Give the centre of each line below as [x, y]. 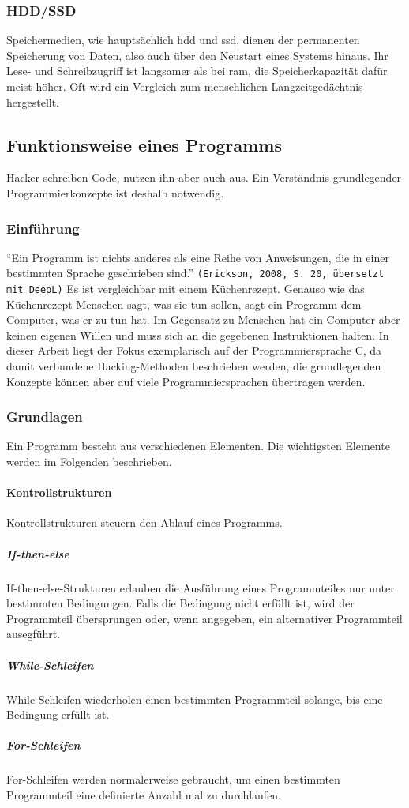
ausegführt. [34, 634]
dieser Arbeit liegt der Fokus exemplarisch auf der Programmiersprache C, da [194, 350]
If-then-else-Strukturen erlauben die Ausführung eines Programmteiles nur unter [201, 587]
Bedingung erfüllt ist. [58, 714]
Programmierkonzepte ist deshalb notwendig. [115, 192]
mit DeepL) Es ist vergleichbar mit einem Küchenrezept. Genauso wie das [186, 289]
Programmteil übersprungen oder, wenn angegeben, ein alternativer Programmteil [204, 618]
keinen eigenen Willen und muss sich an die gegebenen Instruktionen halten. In [198, 334]
